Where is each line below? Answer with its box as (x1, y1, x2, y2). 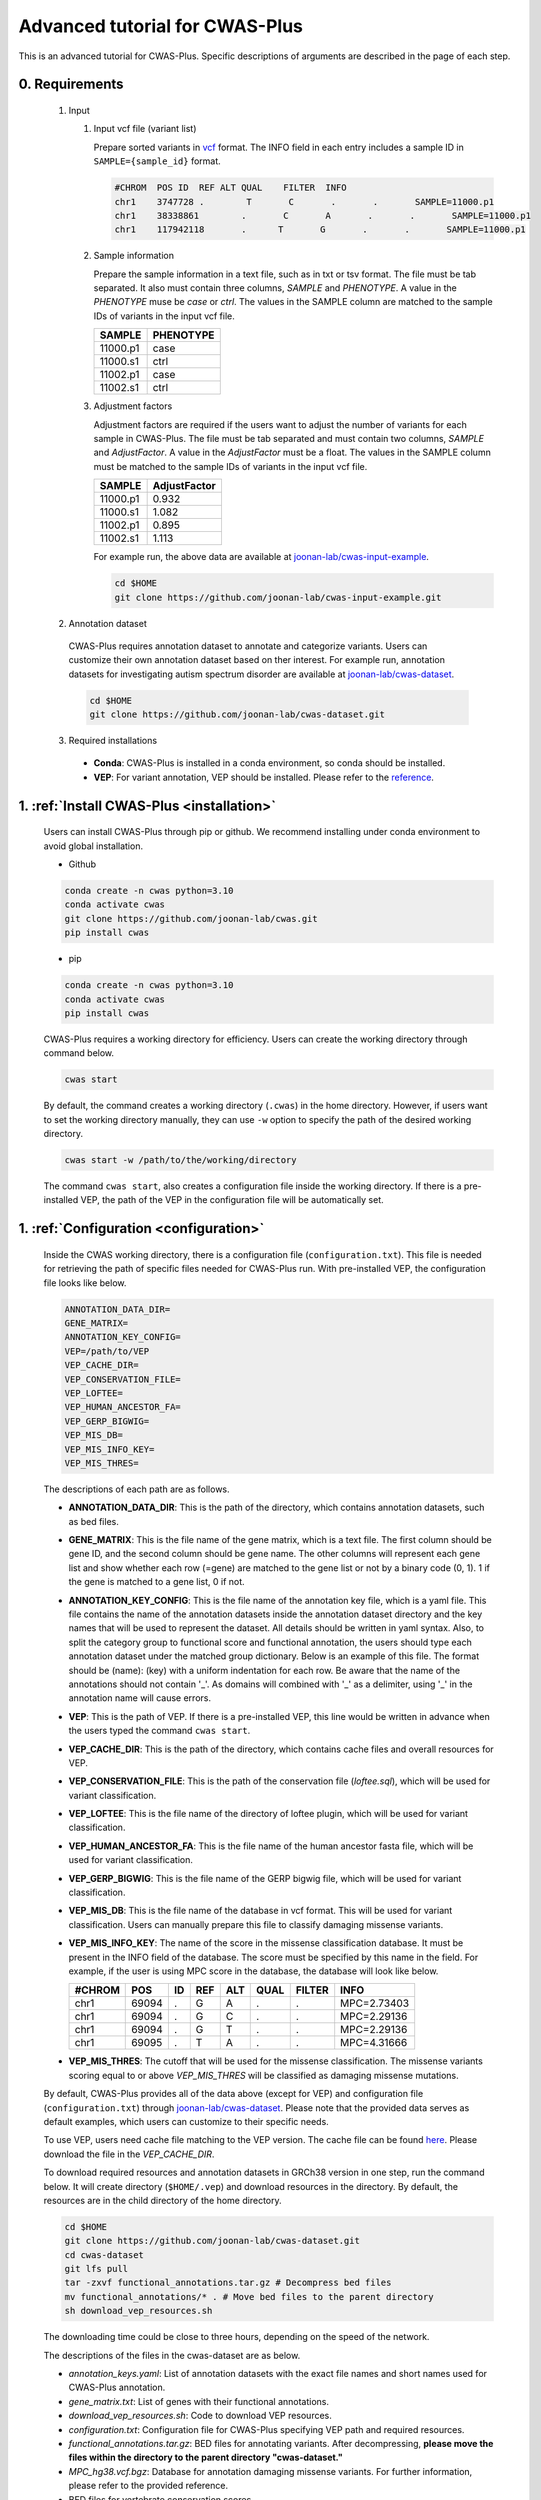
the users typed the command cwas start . (68, 1725, 251, 1737)
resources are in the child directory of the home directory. (43, 2194, 282, 2206)
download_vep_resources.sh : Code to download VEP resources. (68, 2410, 332, 2422)
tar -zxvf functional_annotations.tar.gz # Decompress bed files (64, 2277, 392, 2289)
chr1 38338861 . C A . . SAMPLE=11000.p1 (114, 210, 532, 221)
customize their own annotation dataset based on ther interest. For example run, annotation (68, 654, 445, 666)
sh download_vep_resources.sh (64, 2305, 213, 2317)
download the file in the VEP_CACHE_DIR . (43, 2148, 215, 2160)
